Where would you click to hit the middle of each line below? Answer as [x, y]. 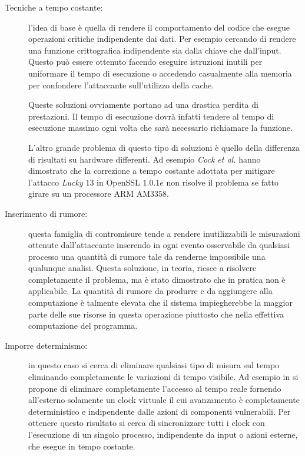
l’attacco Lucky [56, 182]
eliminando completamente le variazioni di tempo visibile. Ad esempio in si [163, 377]
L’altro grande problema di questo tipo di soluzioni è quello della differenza [164, 147]
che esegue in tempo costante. [82, 446]
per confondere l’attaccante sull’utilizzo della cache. [121, 85]
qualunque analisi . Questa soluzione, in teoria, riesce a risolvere [142, 268]
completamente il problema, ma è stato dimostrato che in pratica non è [157, 279]
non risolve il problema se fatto [222, 182]
